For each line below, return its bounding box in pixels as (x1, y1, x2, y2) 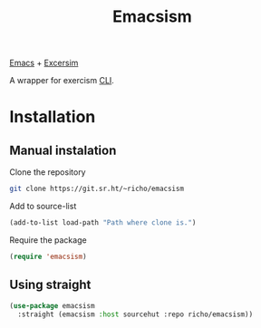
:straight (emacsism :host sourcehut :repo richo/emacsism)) (17, 310, 254, 319)
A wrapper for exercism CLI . (9, 75, 115, 86)
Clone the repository (9, 167, 86, 178)
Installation (9, 107, 96, 128)
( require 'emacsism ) (9, 252, 88, 261)
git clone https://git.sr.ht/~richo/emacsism (9, 184, 184, 194)
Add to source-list (9, 201, 77, 212)
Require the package (9, 234, 88, 246)
